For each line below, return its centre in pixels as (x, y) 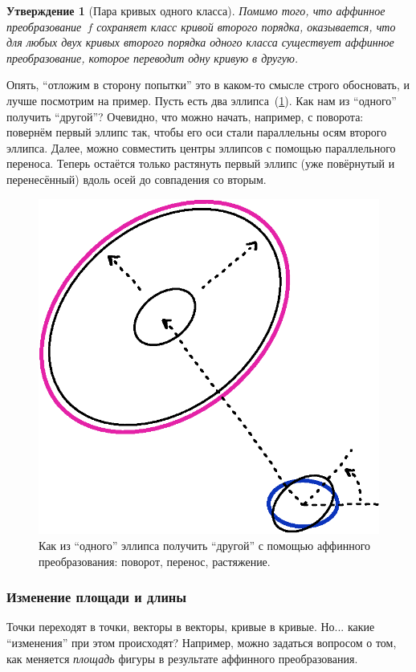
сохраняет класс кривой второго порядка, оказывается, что (246, 26)
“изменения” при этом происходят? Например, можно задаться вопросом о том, (202, 642)
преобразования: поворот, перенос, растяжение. (155, 561)
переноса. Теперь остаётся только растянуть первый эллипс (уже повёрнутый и (201, 163)
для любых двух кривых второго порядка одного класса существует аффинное (200, 42)
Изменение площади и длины (97, 597)
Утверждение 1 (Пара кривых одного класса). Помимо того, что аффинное (196, 10)
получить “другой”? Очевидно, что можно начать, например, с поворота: (185, 116)
